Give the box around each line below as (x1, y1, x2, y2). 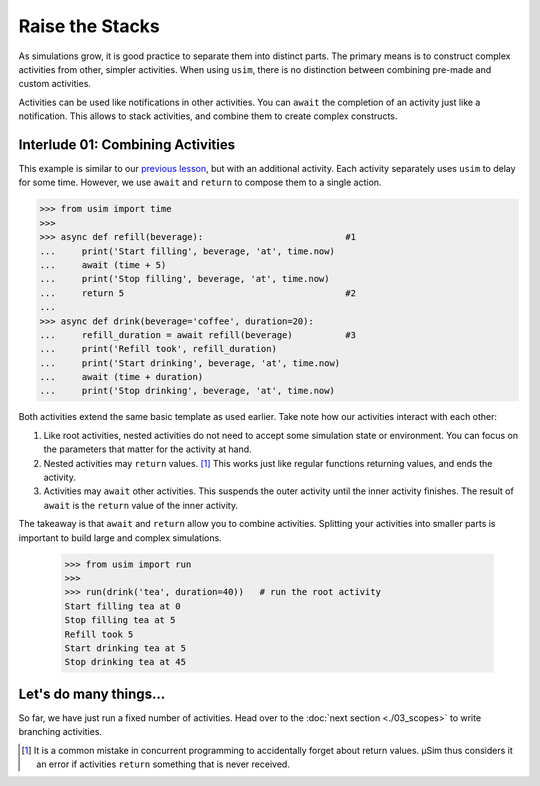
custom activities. (18, 78, 92, 90)
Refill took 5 (64, 628, 134, 640)
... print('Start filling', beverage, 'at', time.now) (39, 245, 335, 257)
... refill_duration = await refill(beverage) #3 (39, 329, 357, 340)
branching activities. (18, 726, 103, 738)
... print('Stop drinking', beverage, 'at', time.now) (39, 385, 335, 397)
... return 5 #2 (39, 287, 357, 299)
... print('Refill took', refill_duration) (39, 343, 277, 355)
